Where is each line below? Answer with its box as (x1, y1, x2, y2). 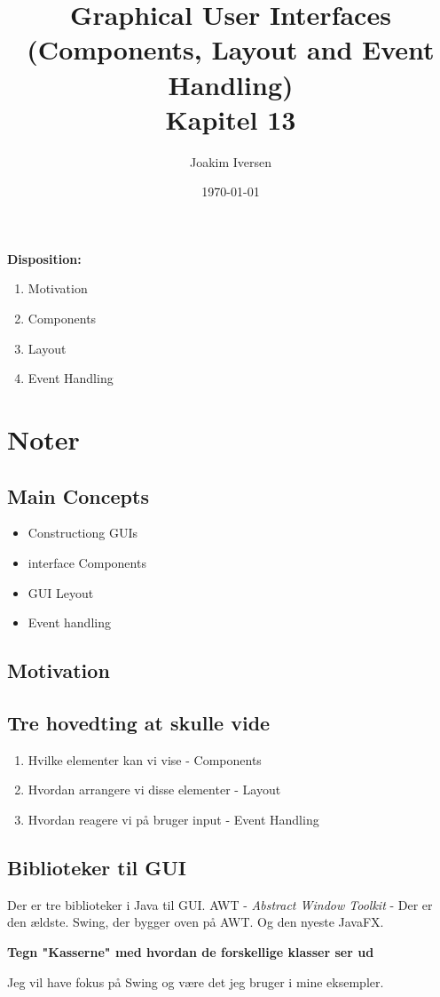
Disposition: (7, 249, 82, 267)
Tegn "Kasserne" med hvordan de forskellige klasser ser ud (7, 942, 374, 961)
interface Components (27, 554, 146, 572)
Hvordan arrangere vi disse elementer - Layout (27, 780, 281, 799)
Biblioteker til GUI (7, 853, 186, 881)
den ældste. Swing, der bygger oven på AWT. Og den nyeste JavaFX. (7, 913, 384, 931)
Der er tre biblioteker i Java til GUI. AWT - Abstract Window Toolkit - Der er (7, 895, 433, 913)
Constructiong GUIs (27, 523, 137, 542)
